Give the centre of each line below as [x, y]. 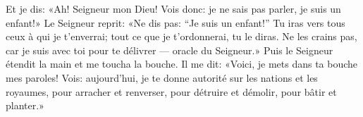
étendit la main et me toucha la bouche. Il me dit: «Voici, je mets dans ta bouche [182, 64]
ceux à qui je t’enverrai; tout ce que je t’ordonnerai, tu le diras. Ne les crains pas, [181, 36]
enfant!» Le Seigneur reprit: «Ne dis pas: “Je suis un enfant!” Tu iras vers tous [176, 22]
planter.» [25, 105]
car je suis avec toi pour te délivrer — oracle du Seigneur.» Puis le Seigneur [170, 50]
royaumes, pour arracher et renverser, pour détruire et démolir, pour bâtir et [171, 91]
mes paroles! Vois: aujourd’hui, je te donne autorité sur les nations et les [162, 77]
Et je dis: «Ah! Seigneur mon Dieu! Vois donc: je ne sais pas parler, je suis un [173, 8]
